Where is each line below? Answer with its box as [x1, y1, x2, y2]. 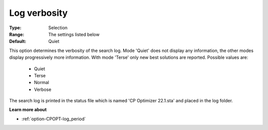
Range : [9, 31, 24, 37]
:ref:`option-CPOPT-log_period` [21, 116, 86, 122]
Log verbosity [9, 7, 68, 18]
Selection [48, 25, 68, 31]
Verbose [34, 87, 52, 92]
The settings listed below [48, 31, 100, 37]
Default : [9, 39, 27, 44]
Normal [34, 80, 49, 86]
